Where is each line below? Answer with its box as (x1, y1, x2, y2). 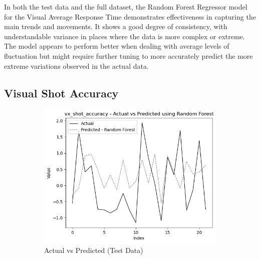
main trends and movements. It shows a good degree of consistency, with (4, 21, 227, 32)
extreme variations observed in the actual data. (4, 60, 149, 71)
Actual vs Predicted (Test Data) (44, 245, 143, 255)
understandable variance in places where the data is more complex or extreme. (4, 31, 245, 41)
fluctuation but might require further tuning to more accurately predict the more (4, 50, 253, 61)
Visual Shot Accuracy (4, 85, 119, 100)
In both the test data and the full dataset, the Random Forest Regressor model (4, 2, 247, 12)
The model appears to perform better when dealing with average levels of (4, 41, 229, 51)
